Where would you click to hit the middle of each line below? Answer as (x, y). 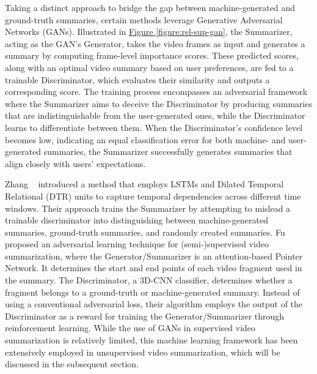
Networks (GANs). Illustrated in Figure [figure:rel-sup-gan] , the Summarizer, (149, 32)
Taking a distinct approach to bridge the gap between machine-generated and (150, 7)
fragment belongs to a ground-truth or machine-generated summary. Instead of (152, 292)
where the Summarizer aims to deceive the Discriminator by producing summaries (159, 103)
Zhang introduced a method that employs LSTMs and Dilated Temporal (144, 184)
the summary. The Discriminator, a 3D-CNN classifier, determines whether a (149, 280)
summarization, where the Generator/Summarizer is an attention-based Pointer (154, 256)
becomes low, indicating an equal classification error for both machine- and (145, 139)
